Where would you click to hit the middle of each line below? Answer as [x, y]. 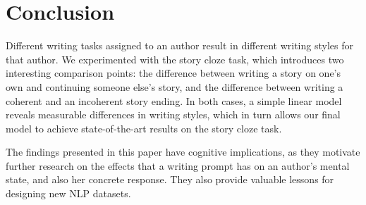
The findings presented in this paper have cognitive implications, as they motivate [183, 152]
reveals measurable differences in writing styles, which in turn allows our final [173, 114]
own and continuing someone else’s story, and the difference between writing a [175, 86]
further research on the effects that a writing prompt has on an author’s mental [178, 165]
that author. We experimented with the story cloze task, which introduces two [175, 59]
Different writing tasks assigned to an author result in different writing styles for [179, 45]
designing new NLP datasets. [68, 193]
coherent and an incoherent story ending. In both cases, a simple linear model [174, 100]
